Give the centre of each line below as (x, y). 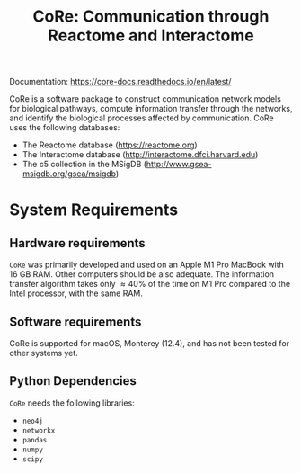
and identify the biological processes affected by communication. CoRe (142, 118)
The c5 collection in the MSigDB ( (84, 165)
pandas (35, 440)
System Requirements (93, 210)
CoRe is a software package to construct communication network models (145, 99)
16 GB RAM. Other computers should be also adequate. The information (142, 274)
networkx (39, 430)
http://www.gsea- (179, 165)
